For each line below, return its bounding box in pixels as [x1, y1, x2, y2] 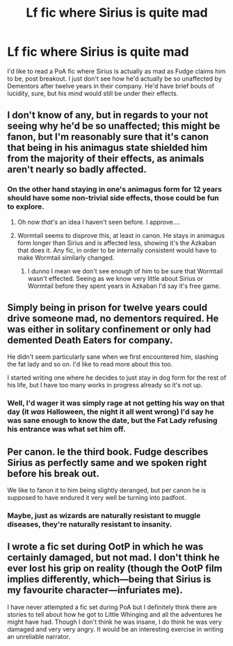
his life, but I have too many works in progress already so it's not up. [7, 381, 203, 389]
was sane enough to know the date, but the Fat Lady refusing [7, 416, 218, 426]
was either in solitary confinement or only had [7, 323, 211, 335]
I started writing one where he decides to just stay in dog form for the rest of [7, 373, 227, 382]
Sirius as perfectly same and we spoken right [7, 457, 207, 469]
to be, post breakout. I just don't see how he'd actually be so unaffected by [7, 74, 223, 83]
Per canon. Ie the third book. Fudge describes [7, 446, 209, 458]
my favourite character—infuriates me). [7, 584, 183, 596]
